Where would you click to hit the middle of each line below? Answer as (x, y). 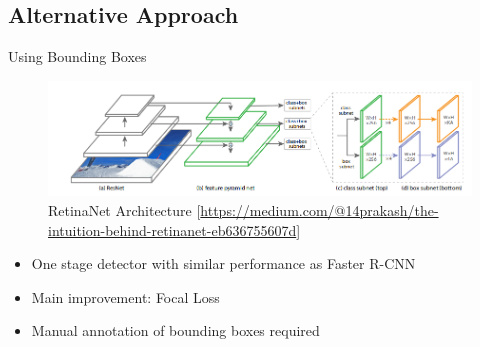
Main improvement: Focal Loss (125, 296)
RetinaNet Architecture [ (124, 210)
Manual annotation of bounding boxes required (175, 330)
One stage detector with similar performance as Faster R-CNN (223, 263)
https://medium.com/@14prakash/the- (319, 210)
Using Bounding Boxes (77, 56)
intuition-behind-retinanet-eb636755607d (172, 229)
